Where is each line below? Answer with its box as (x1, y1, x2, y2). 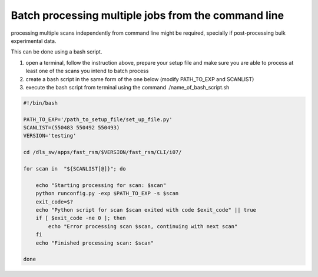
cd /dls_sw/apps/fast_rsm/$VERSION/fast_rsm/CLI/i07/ (23, 149, 182, 156)
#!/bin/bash (23, 99, 58, 106)
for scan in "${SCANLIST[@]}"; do (23, 165, 126, 172)
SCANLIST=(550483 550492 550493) (23, 124, 120, 131)
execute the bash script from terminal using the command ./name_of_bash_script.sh (25, 84, 230, 91)
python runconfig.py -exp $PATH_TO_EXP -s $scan (35, 190, 179, 197)
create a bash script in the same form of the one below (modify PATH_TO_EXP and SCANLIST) (25, 75, 254, 82)
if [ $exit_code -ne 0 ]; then (35, 215, 126, 222)
